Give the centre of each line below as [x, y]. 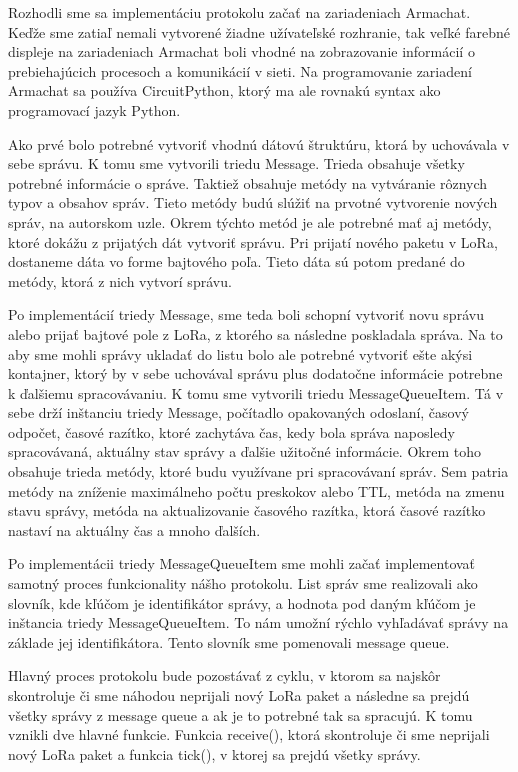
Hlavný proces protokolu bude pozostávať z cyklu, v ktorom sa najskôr [224, 675]
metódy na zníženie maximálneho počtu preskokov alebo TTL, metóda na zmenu [256, 490]
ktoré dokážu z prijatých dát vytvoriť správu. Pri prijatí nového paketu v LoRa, [253, 241]
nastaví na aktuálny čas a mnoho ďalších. [134, 529]
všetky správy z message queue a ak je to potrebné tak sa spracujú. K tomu [240, 714]
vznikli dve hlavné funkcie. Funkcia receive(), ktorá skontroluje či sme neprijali [249, 734]
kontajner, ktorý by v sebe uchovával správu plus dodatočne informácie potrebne [255, 373]
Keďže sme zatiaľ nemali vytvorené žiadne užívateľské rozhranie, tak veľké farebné [259, 31]
